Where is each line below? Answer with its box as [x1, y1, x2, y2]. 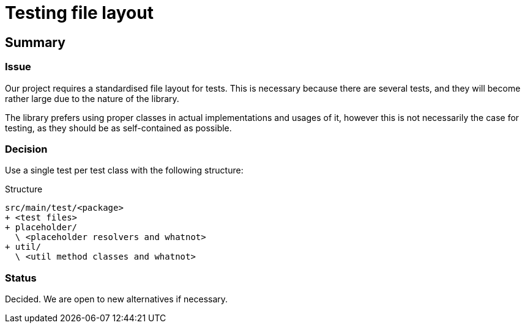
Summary [5, 34, 65, 50]
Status [5, 271, 37, 284]
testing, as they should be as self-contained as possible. [5, 122, 232, 133]
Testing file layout [5, 2, 154, 23]
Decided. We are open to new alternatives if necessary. [5, 294, 228, 305]
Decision [5, 142, 48, 155]
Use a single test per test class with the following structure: [5, 165, 244, 176]
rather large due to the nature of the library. [5, 93, 179, 104]
